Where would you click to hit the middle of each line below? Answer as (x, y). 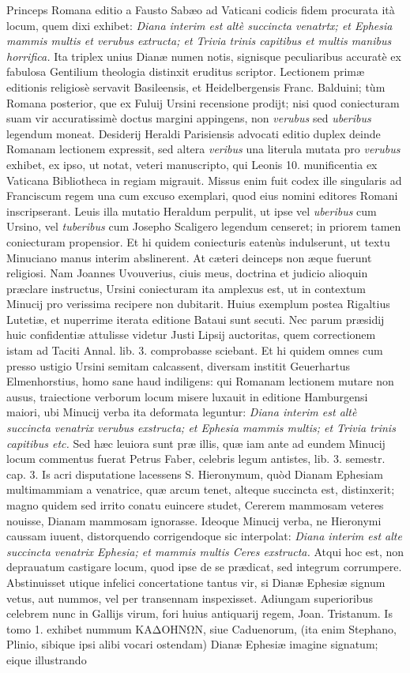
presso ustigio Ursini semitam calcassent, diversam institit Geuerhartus (179, 365)
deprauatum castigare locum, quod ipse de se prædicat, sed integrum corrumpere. (204, 567)
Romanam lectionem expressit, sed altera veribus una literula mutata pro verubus (203, 149)
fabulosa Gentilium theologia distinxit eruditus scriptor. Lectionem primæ (186, 71)
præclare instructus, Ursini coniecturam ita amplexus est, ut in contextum (186, 288)
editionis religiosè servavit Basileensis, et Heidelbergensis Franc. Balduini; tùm (196, 86)
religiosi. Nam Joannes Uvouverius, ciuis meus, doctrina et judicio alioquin (187, 273)
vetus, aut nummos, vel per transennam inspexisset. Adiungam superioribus (190, 598)
